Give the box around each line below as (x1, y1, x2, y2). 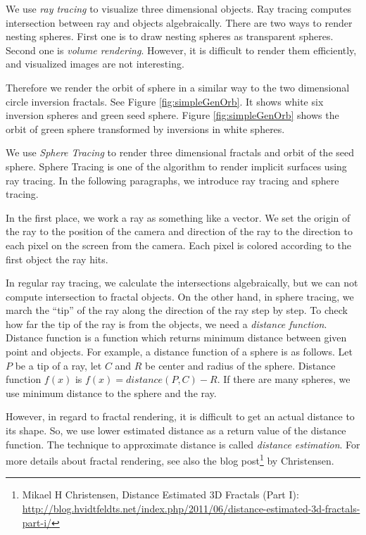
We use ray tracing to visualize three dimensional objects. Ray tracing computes (6, 1, 352, 15)
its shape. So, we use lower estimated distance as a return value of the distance (6, 423, 346, 438)
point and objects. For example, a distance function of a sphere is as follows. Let (6, 344, 353, 359)
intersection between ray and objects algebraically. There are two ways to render (6, 15, 353, 30)
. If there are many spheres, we (217, 372, 351, 386)
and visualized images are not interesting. (6, 56, 184, 71)
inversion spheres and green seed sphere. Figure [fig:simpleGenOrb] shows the (6, 108, 339, 122)
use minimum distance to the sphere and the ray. (6, 385, 217, 400)
